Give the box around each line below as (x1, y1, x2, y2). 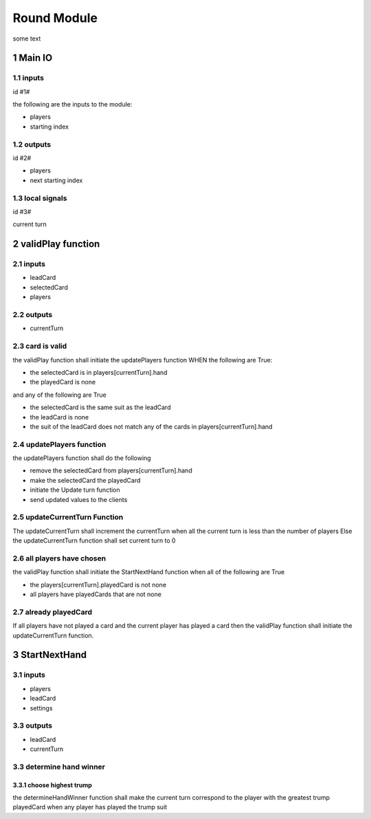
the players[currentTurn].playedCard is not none (30, 580, 167, 589)
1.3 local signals (12, 193, 67, 203)
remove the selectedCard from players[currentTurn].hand (30, 466, 192, 474)
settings (30, 703, 53, 712)
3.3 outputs (12, 721, 53, 730)
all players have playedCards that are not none (30, 590, 161, 598)
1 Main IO (12, 52, 53, 64)
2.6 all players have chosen (12, 554, 106, 563)
